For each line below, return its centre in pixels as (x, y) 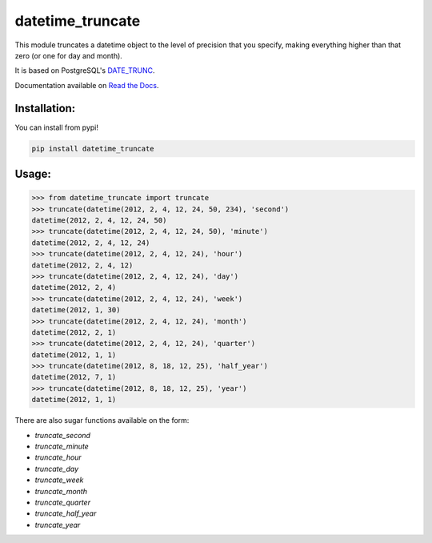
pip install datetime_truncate (93, 149)
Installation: (45, 108)
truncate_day (57, 469)
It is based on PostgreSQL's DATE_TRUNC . (85, 70)
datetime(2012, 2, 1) (74, 332)
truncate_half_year (66, 513)
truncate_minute (62, 446)
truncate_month (61, 491)
